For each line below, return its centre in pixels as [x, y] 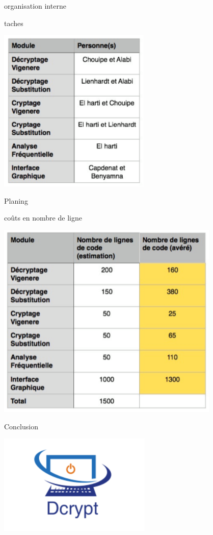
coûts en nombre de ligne [43, 218]
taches [14, 23]
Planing [16, 200]
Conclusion [21, 426]
